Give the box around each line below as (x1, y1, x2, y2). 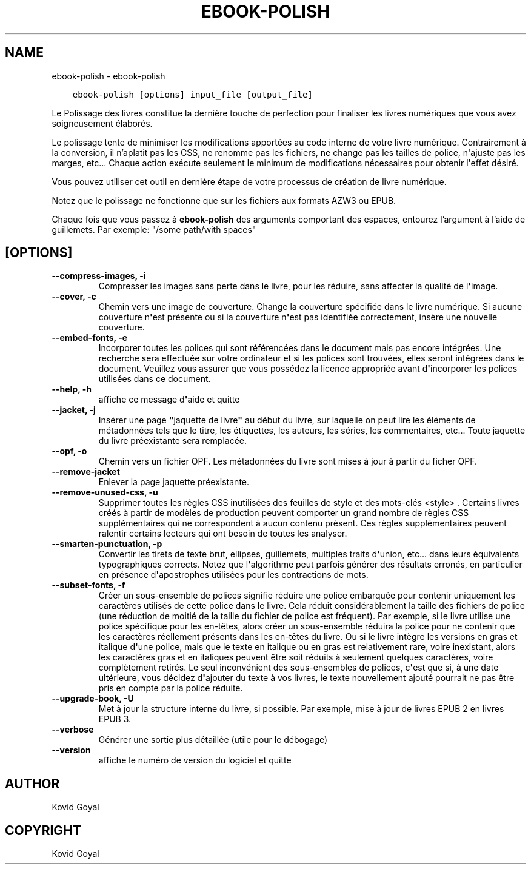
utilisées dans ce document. (98, 374, 211, 384)
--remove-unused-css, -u (52, 487, 158, 498)
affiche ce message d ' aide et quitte (98, 394, 240, 405)
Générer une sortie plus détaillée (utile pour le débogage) (98, 734, 328, 745)
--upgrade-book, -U (52, 693, 134, 704)
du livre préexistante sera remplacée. (98, 435, 247, 446)
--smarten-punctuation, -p (52, 539, 162, 549)
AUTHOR (5, 776, 60, 791)
